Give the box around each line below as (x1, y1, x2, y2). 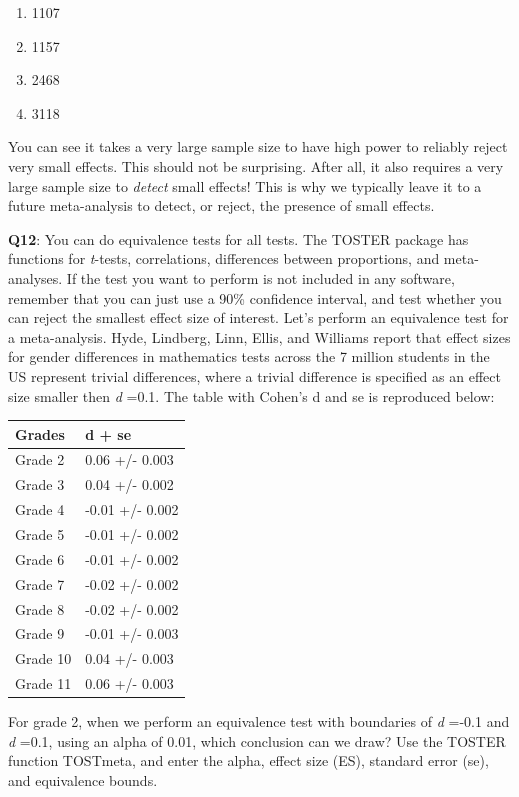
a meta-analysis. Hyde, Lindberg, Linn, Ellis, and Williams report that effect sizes (8, 326, 511, 347)
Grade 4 (15, 499, 65, 520)
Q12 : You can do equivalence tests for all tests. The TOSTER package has (8, 228, 469, 249)
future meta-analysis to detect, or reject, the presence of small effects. (8, 195, 435, 216)
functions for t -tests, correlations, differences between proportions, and (8, 248, 440, 269)
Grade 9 (15, 623, 65, 644)
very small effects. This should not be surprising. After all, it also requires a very (8, 155, 504, 176)
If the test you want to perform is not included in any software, (66, 267, 455, 288)
